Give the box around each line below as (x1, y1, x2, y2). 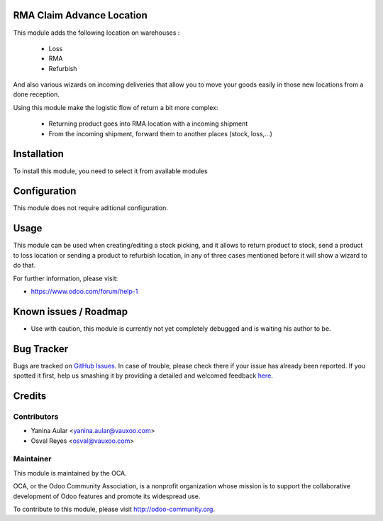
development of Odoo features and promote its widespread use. (13, 492, 201, 500)
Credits (13, 390, 47, 402)
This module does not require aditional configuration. (13, 204, 168, 212)
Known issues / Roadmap (13, 305, 128, 317)
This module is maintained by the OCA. (13, 468, 127, 477)
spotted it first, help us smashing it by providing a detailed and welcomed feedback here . (13, 371, 273, 380)
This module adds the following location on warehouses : (13, 28, 180, 37)
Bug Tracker (13, 343, 69, 355)
